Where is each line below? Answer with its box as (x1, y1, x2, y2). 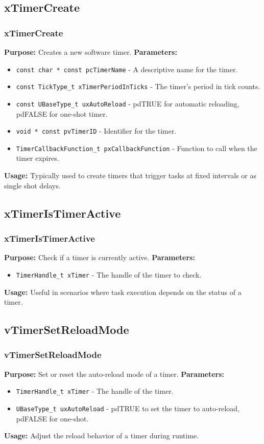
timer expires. (16, 153, 59, 163)
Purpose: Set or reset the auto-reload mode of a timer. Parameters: (4, 368, 225, 379)
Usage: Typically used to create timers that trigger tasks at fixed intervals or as (4, 170, 256, 181)
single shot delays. (4, 180, 61, 191)
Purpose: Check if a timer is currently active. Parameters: (4, 252, 195, 263)
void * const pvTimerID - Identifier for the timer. (16, 125, 177, 136)
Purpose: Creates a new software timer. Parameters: (4, 47, 177, 57)
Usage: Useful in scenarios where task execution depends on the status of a (4, 286, 242, 297)
